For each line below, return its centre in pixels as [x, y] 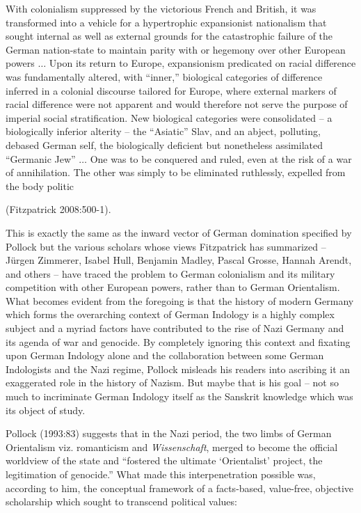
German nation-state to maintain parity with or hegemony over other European [176, 49]
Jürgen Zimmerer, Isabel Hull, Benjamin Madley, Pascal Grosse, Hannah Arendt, [179, 260]
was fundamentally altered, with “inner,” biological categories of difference [164, 76]
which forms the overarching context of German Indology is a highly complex [170, 314]
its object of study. [46, 410]
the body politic [40, 186]
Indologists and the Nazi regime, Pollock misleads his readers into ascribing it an [178, 369]
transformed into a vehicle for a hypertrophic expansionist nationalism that [166, 22]
